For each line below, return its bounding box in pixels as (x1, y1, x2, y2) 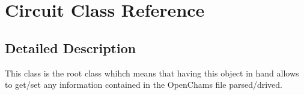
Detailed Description (5, 38, 136, 57)
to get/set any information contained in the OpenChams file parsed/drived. (5, 78, 282, 91)
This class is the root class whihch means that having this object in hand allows (5, 66, 299, 79)
